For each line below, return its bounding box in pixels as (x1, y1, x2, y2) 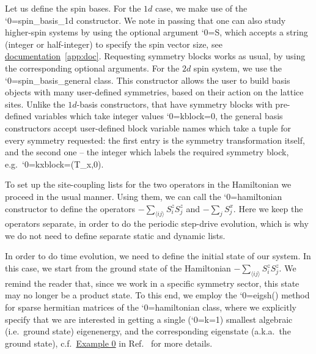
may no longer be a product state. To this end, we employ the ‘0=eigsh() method (5, 289, 310, 301)
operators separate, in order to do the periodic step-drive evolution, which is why (5, 217, 309, 230)
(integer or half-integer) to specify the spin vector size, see (5, 37, 222, 50)
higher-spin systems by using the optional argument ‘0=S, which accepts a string (5, 26, 308, 39)
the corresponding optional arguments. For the (5, 61, 180, 74)
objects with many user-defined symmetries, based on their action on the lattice (5, 86, 304, 98)
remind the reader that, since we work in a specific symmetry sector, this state (5, 276, 299, 289)
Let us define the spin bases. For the (5, 2, 141, 14)
